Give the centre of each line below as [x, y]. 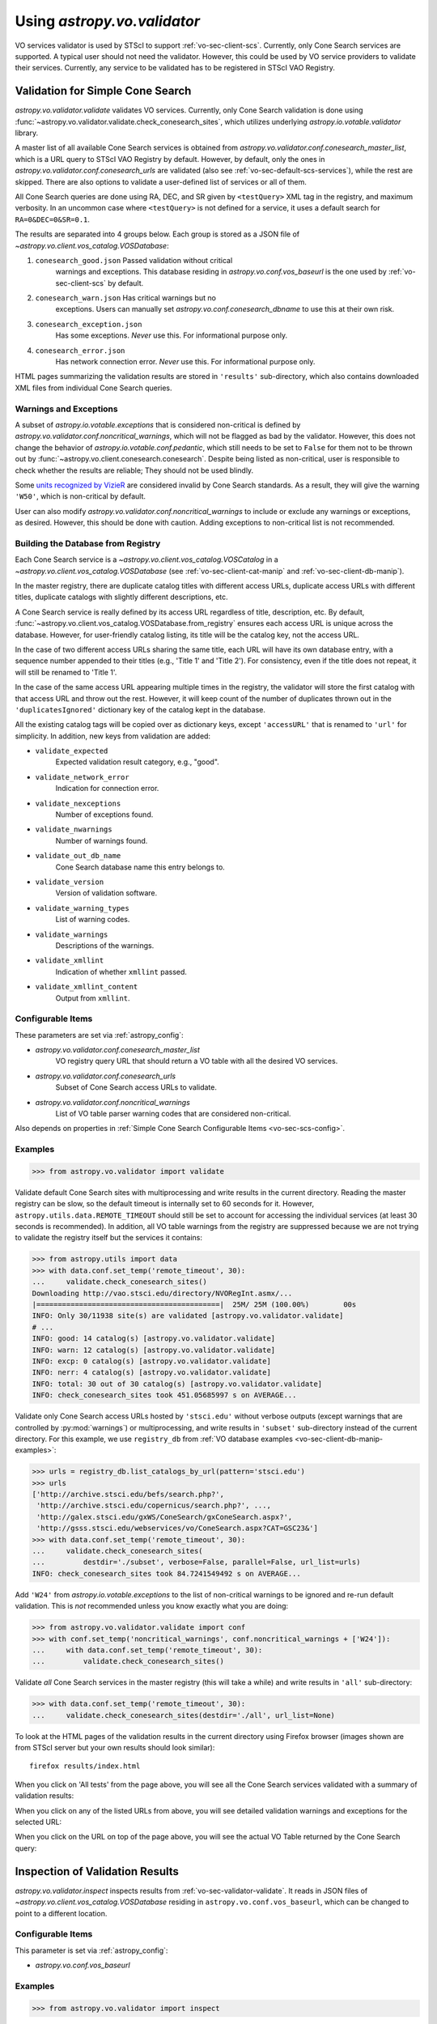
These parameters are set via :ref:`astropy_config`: [99, 1035]
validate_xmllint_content [87, 987]
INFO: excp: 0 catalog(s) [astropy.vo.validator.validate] [151, 1361]
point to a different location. [61, 1913]
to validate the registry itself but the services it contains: [108, 1238]
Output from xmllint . [93, 998]
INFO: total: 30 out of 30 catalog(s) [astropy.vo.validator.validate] [177, 1384]
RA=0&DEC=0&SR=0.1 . [53, 219]
